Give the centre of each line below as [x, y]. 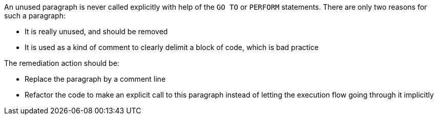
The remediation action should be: [62, 63]
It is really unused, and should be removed [96, 31]
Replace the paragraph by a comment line [95, 79]
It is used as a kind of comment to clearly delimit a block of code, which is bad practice [172, 47]
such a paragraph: [35, 16]
